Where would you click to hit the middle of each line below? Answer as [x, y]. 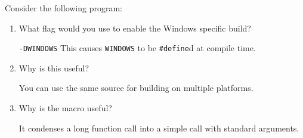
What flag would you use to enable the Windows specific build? [135, 28]
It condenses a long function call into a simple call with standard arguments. [159, 128]
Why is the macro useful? [65, 108]
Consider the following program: [64, 8]
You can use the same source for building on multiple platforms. [136, 88]
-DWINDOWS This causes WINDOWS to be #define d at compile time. [137, 48]
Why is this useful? [54, 68]
